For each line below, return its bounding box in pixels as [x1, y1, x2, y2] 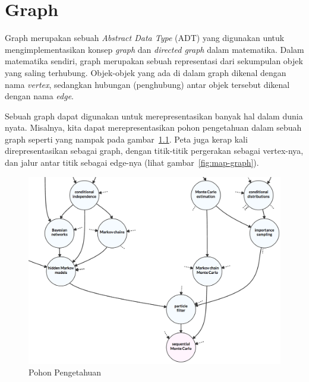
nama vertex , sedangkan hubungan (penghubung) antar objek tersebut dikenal [5, 78, 290, 90]
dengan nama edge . [5, 90, 74, 102]
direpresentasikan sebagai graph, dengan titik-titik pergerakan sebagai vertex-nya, [5, 144, 304, 157]
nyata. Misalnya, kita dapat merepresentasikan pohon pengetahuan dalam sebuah [5, 121, 302, 134]
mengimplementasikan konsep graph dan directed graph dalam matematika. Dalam [5, 43, 304, 55]
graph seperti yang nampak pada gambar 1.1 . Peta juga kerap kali [5, 132, 248, 145]
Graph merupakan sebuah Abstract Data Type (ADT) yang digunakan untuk [5, 31, 285, 44]
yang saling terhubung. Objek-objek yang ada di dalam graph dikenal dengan [5, 66, 286, 78]
